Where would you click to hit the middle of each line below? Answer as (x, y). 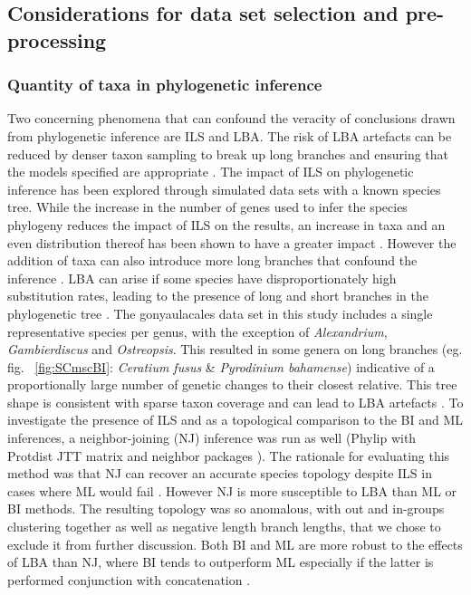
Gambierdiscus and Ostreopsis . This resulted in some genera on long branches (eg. (235, 349)
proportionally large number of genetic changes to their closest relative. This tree (232, 384)
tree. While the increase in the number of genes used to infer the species (207, 207)
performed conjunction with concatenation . (129, 579)
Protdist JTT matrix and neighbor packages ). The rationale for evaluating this (229, 455)
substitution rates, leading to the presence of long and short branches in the (218, 296)
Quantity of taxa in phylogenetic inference (165, 85)
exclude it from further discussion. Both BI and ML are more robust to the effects (235, 544)
